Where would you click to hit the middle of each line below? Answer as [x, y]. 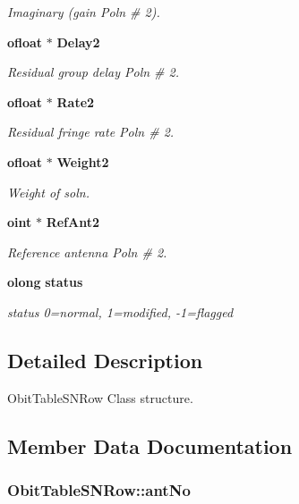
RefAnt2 [73, 222]
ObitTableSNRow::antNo [99, 490]
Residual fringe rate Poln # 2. [91, 132]
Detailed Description [105, 360]
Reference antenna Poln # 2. [87, 252]
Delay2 [78, 42]
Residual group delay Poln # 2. [94, 72]
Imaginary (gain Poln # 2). [84, 12]
